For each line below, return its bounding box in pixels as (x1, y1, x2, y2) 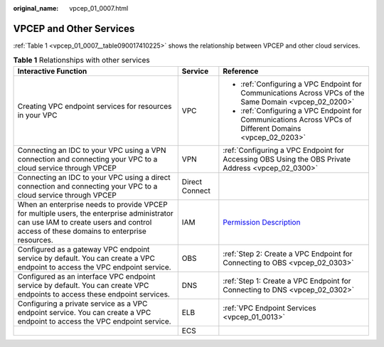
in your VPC (17, 110, 58, 120)
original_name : (13, 4, 59, 12)
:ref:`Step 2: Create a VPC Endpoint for (223, 249, 353, 259)
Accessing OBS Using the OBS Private (223, 154, 351, 164)
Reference (223, 66, 259, 76)
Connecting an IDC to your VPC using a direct (17, 172, 171, 182)
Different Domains (240, 123, 302, 133)
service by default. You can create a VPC (17, 253, 156, 263)
